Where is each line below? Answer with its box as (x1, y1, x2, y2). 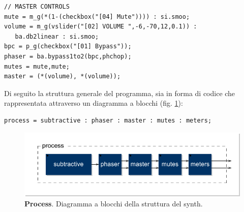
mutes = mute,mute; (4, 63, 70, 70)
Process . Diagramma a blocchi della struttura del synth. (24, 198, 203, 209)
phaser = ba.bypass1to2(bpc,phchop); (4, 52, 132, 60)
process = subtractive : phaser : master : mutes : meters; (4, 116, 212, 124)
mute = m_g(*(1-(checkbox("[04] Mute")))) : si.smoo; (4, 13, 190, 20)
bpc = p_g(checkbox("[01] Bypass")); (4, 43, 132, 50)
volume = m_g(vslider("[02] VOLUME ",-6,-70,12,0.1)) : (4, 23, 197, 31)
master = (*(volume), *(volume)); (4, 73, 121, 80)
